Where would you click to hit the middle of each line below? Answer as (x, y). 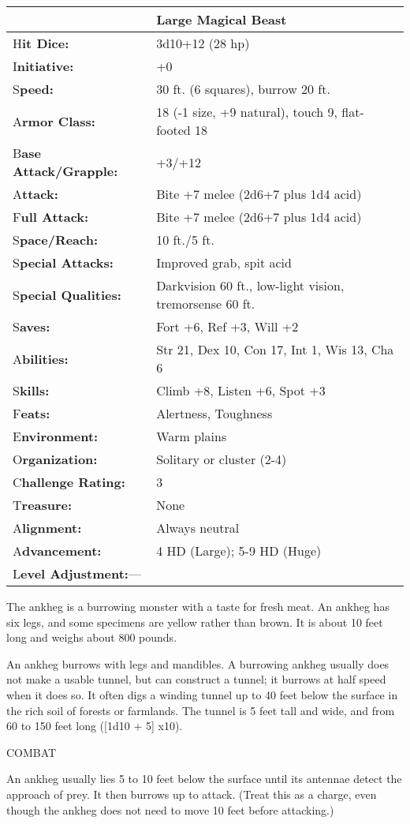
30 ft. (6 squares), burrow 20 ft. (243, 89)
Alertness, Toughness (214, 413)
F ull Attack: (51, 217)
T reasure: (43, 505)
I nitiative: (43, 66)
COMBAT (32, 752)
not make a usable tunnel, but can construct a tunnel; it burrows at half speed (196, 679)
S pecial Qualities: (67, 294)
